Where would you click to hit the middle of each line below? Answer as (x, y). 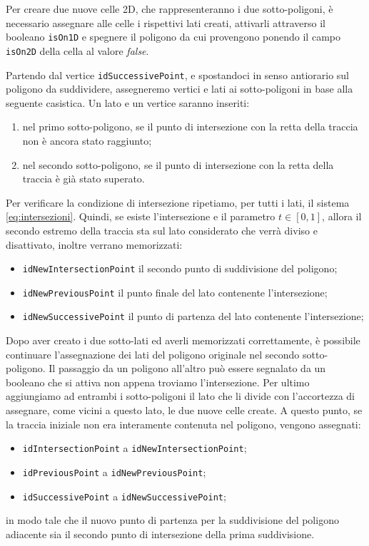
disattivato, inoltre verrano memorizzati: (94, 244)
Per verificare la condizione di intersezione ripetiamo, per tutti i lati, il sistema (178, 202)
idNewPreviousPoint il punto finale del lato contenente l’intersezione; (175, 292)
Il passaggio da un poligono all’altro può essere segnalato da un (187, 368)
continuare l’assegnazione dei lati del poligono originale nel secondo (153, 354)
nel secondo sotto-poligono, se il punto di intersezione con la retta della (178, 164)
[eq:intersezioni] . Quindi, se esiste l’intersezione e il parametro (141, 216)
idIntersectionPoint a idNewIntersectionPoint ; (135, 448)
